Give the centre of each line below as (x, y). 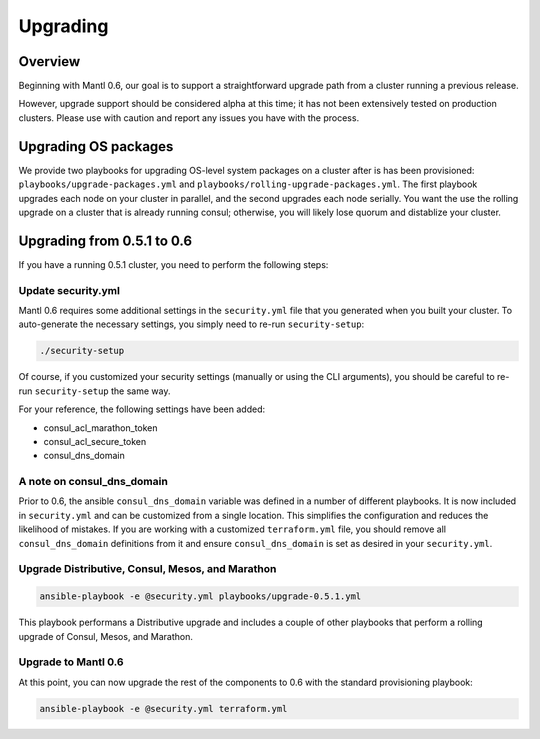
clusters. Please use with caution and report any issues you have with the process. (189, 117)
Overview (49, 61)
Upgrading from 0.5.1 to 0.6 (105, 240)
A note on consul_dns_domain (93, 482)
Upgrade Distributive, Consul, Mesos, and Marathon (147, 569)
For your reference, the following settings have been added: (142, 409)
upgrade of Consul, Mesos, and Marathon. (106, 636)
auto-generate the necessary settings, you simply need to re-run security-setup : (191, 324)
